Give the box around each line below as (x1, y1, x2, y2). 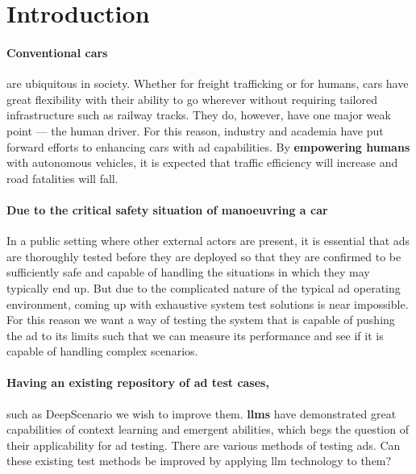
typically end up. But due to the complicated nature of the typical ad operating (6, 279, 401, 296)
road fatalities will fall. (6, 169, 119, 186)
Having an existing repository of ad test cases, (6, 374, 269, 391)
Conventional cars (6, 44, 108, 60)
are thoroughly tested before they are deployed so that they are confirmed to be (6, 247, 401, 264)
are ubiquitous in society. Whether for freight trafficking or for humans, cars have (6, 75, 409, 92)
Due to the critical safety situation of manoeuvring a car (6, 201, 328, 218)
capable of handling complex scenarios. (6, 343, 198, 360)
